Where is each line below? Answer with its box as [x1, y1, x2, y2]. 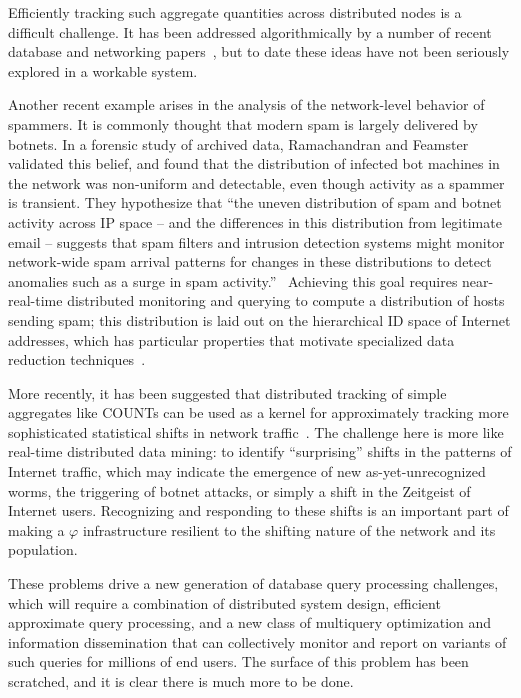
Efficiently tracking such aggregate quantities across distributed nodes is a [8, 2, 462, 22]
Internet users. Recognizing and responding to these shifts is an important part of [8, 500, 509, 521]
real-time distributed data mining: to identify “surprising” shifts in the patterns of [8, 441, 512, 462]
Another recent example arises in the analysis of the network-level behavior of [8, 94, 485, 115]
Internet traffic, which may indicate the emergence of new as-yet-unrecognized [8, 461, 486, 482]
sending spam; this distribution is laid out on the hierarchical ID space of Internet [8, 309, 511, 330]
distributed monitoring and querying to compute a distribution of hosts [67, 290, 505, 311]
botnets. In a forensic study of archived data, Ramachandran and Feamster [8, 133, 469, 154]
